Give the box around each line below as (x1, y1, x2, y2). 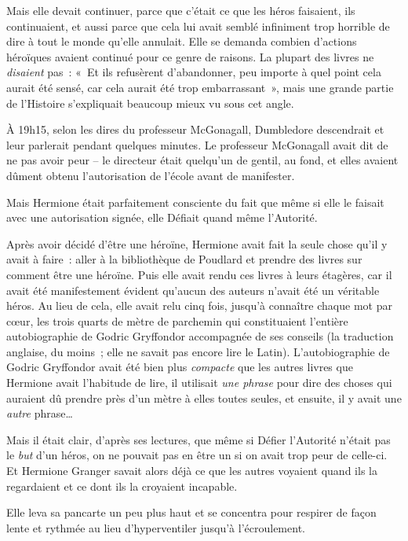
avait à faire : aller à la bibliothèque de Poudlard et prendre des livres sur (6, 251, 362, 267)
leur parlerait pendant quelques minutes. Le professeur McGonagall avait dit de (6, 136, 388, 153)
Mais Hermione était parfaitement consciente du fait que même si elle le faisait (6, 193, 384, 210)
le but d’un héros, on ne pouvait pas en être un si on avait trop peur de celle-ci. (6, 447, 388, 463)
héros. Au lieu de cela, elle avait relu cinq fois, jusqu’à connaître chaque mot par (6, 297, 392, 314)
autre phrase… (6, 405, 73, 421)
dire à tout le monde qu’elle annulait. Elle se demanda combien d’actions (6, 33, 357, 50)
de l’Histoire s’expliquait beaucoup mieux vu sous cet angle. (6, 94, 294, 111)
